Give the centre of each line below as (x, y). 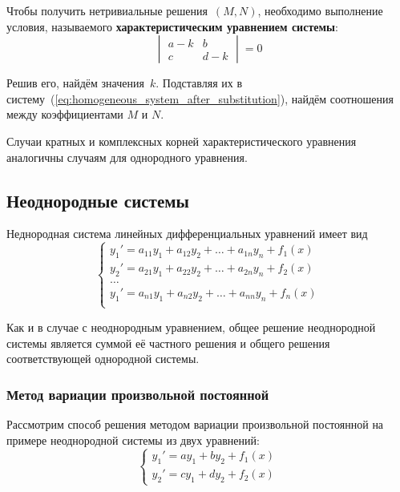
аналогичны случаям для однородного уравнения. (127, 157)
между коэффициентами (65, 114)
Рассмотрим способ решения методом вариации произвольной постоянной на (195, 424)
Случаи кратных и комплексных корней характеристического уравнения (182, 141)
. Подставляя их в (199, 83)
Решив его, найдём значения (75, 83)
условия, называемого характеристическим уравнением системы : (172, 26)
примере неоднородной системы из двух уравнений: (133, 440)
